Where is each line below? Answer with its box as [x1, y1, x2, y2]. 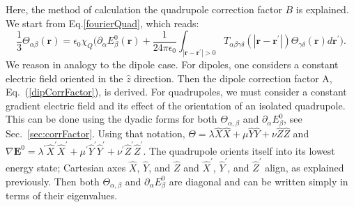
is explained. [295, 2, 349, 16]
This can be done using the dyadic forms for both [6, 112, 217, 126]
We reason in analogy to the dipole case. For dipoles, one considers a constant [6, 57, 339, 72]
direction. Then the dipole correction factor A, [134, 70, 332, 85]
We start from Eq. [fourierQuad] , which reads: [6, 15, 199, 30]
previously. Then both [6, 174, 100, 188]
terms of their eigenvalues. [6, 188, 118, 203]
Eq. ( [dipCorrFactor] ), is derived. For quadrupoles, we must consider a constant [6, 84, 347, 99]
